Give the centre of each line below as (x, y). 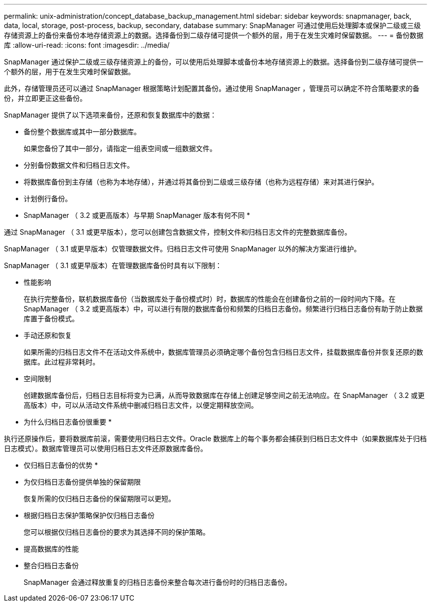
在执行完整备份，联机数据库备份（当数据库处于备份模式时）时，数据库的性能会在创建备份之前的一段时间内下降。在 (210, 299)
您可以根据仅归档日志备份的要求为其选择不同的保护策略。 (117, 532)
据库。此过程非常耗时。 (62, 362)
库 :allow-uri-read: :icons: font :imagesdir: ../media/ (87, 45)
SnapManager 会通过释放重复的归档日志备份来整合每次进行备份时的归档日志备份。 (158, 582)
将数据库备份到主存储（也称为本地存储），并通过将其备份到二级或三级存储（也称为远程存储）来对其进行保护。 (201, 182)
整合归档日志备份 (51, 565)
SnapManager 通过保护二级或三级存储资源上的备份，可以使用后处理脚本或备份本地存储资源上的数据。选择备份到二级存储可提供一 (214, 62)
